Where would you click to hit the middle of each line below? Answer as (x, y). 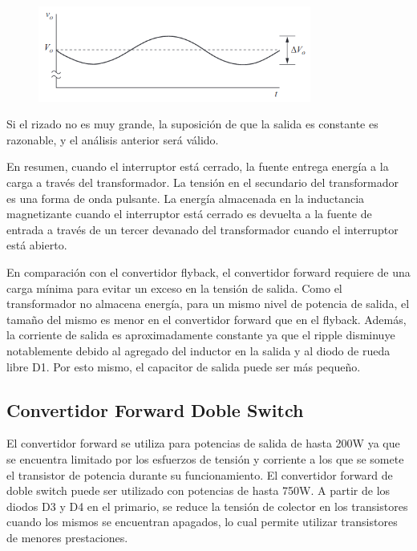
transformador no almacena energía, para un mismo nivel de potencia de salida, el (208, 304)
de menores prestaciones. (67, 537)
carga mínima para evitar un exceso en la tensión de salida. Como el (174, 288)
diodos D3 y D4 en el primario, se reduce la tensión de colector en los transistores (207, 506)
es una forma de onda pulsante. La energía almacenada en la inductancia (186, 198)
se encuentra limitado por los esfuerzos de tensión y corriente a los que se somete (205, 459)
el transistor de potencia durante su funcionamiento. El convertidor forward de (200, 474)
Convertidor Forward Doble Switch (155, 409)
